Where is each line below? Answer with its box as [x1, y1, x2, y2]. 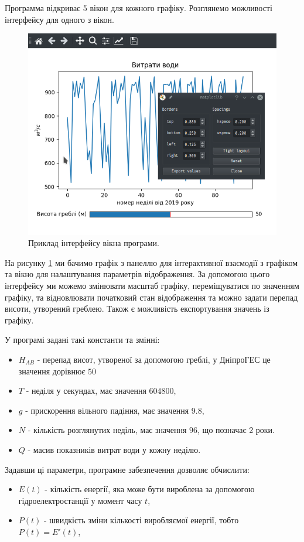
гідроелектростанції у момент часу [18, 494, 142, 506]
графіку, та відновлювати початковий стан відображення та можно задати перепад [5, 291, 298, 303]
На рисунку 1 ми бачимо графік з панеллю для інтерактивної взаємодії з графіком [5, 256, 298, 268]
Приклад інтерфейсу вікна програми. [28, 237, 159, 249]
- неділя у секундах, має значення [26, 384, 146, 397]
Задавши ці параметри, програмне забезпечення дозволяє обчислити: [5, 463, 250, 475]
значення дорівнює [18, 364, 86, 377]
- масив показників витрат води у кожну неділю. [28, 443, 201, 455]
